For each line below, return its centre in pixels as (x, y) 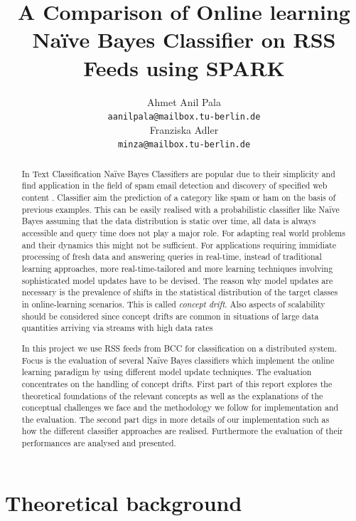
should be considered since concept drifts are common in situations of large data (170, 316)
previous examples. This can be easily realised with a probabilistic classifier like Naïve (180, 209)
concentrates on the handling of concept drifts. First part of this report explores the (177, 383)
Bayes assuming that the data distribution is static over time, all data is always (169, 221)
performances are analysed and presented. (99, 443)
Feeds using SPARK (184, 67)
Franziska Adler (184, 129)
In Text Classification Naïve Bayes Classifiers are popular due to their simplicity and (178, 173)
